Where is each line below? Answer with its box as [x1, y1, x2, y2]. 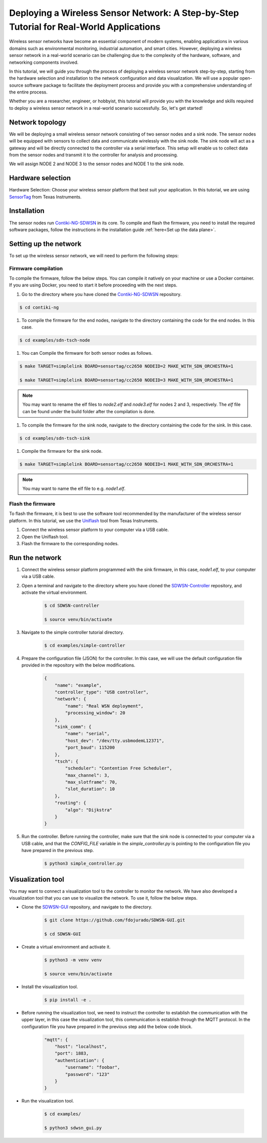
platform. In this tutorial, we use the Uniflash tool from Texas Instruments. [9, 518, 159, 524]
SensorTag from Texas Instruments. [9, 193, 82, 200]
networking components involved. [9, 59, 79, 65]
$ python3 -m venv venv [44, 957, 102, 963]
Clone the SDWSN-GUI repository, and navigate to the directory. [21, 904, 153, 910]
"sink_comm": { [54, 724, 91, 729]
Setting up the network [9, 239, 82, 248]
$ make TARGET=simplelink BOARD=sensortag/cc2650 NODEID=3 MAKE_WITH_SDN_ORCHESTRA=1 [19, 377, 233, 383]
